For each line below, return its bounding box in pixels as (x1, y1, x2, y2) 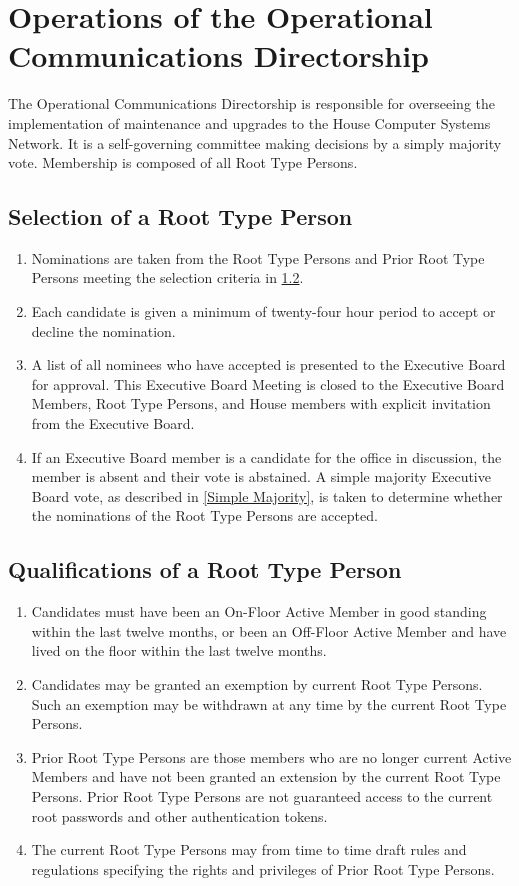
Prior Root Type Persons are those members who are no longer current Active (31, 746, 512, 767)
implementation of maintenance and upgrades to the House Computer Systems (8, 112, 491, 133)
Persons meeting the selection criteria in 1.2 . (31, 267, 304, 288)
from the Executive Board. (31, 413, 195, 434)
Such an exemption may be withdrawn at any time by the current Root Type (31, 693, 507, 714)
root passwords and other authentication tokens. (31, 805, 328, 826)
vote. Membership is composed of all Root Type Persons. (8, 152, 358, 173)
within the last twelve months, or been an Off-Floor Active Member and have (31, 620, 507, 641)
